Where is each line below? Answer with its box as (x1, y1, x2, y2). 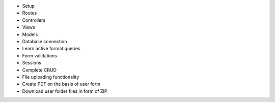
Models (22, 31, 38, 38)
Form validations (22, 52, 57, 58)
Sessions (22, 60, 42, 66)
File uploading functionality (22, 74, 79, 80)
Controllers (22, 17, 46, 23)
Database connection (22, 38, 67, 44)
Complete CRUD (22, 66, 57, 73)
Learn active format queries (22, 46, 80, 52)
